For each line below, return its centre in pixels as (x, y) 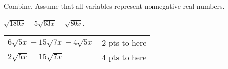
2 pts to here (124, 43)
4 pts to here (124, 57)
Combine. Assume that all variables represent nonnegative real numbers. (114, 6)
